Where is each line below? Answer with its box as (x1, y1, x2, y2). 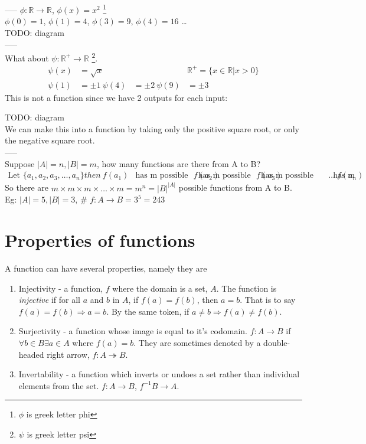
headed (18, 348, 44, 360)
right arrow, (47, 348, 90, 360)
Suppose (5, 157, 35, 169)
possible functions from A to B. (178, 181, 292, 194)
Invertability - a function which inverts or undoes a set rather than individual (18, 368, 300, 380)
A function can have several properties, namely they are (5, 262, 207, 274)
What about (5, 51, 49, 64)
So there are (5, 181, 48, 194)
